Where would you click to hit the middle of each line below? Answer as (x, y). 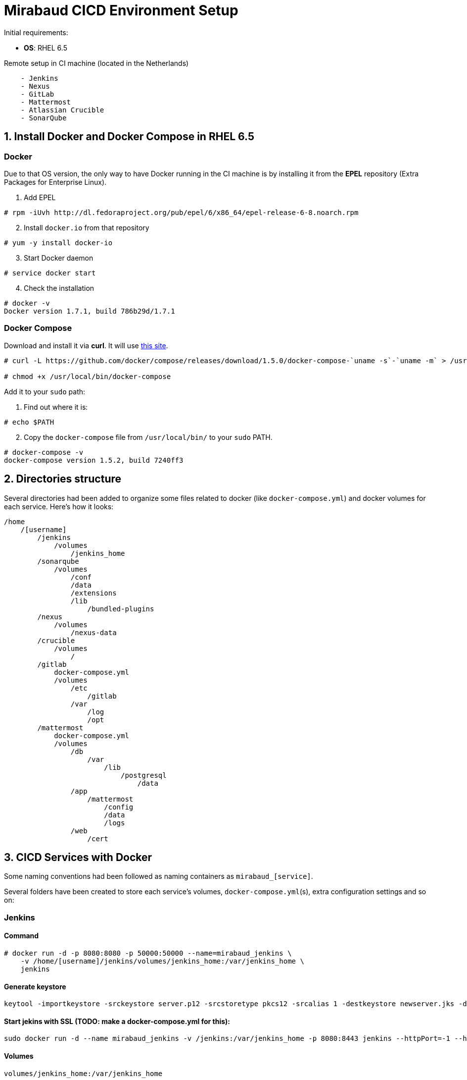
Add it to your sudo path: (45, 391)
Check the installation (59, 288)
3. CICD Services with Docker (78, 857)
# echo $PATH (29, 422)
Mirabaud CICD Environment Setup (121, 10)
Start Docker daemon (59, 258)
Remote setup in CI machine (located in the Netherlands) (96, 63)
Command (22, 936)
